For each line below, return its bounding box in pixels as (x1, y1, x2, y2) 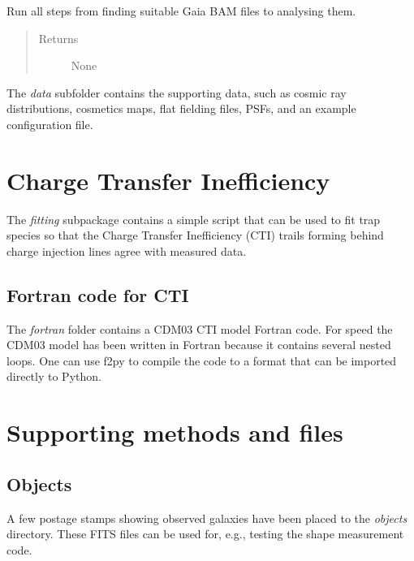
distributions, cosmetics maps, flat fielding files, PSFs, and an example (6, 100, 356, 117)
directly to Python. (6, 368, 101, 385)
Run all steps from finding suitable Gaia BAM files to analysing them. (6, 2, 356, 19)
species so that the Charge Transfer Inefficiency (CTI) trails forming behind (6, 227, 384, 244)
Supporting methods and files (6, 416, 343, 449)
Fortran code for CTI (6, 282, 189, 307)
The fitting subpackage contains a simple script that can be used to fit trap (6, 210, 381, 227)
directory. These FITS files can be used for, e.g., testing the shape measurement (6, 525, 404, 542)
